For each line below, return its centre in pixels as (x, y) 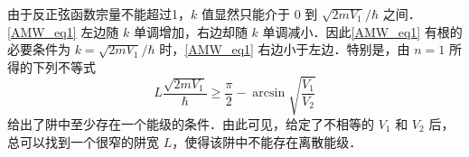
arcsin (269, 93)
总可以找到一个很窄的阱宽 (83, 141)
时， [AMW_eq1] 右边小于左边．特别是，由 (285, 49)
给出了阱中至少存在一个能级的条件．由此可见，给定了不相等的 (191, 123)
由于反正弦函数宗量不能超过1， (99, 14)
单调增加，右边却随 (190, 31)
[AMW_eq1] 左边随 (63, 31)
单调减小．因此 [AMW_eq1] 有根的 (362, 31)
